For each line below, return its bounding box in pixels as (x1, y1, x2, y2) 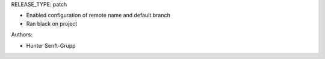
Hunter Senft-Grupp (26, 42, 76, 49)
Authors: (11, 31, 32, 38)
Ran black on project (26, 20, 78, 27)
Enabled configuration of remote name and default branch (26, 12, 171, 19)
